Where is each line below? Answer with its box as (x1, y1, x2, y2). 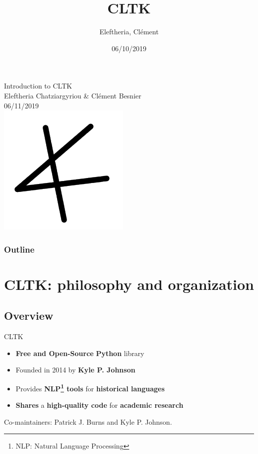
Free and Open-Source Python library (15, 348, 144, 358)
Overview (4, 308, 54, 323)
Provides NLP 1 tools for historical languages (15, 381, 165, 393)
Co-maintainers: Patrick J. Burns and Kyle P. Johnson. (4, 416, 172, 427)
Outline (4, 243, 35, 255)
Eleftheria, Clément (99, 26, 159, 37)
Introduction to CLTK (4, 81, 72, 91)
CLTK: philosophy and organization (4, 273, 254, 294)
